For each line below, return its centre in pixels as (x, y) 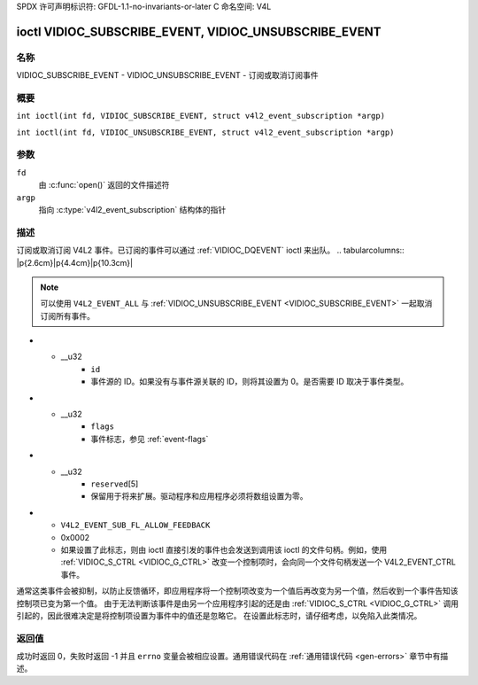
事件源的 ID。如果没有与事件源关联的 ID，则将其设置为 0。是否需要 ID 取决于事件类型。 (250, 382)
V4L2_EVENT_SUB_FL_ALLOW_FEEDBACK (135, 525)
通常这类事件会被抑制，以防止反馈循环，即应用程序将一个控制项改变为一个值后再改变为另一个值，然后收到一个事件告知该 (237, 591)
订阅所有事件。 (67, 315)
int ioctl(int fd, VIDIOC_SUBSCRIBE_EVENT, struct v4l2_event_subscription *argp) (200, 116)
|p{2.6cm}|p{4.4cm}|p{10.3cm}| (74, 262)
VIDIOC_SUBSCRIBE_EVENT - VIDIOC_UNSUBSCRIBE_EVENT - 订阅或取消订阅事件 (167, 75)
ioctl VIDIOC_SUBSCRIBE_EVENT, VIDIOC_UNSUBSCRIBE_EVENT (199, 31)
